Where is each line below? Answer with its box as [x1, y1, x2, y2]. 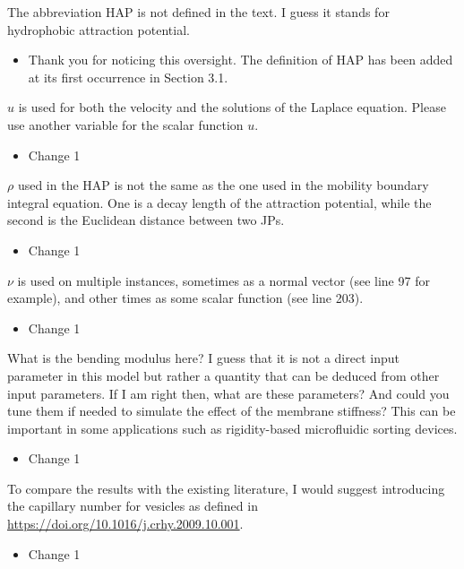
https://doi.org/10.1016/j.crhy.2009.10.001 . [7, 514, 244, 533]
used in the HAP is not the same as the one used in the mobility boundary [17, 176, 429, 194]
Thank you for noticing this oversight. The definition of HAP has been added [28, 50, 453, 69]
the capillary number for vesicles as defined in [7, 496, 258, 515]
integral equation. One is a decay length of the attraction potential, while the [7, 193, 432, 211]
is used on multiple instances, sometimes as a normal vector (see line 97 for [17, 271, 430, 289]
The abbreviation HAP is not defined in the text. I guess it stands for [7, 3, 390, 21]
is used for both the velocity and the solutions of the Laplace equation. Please [18, 98, 446, 116]
